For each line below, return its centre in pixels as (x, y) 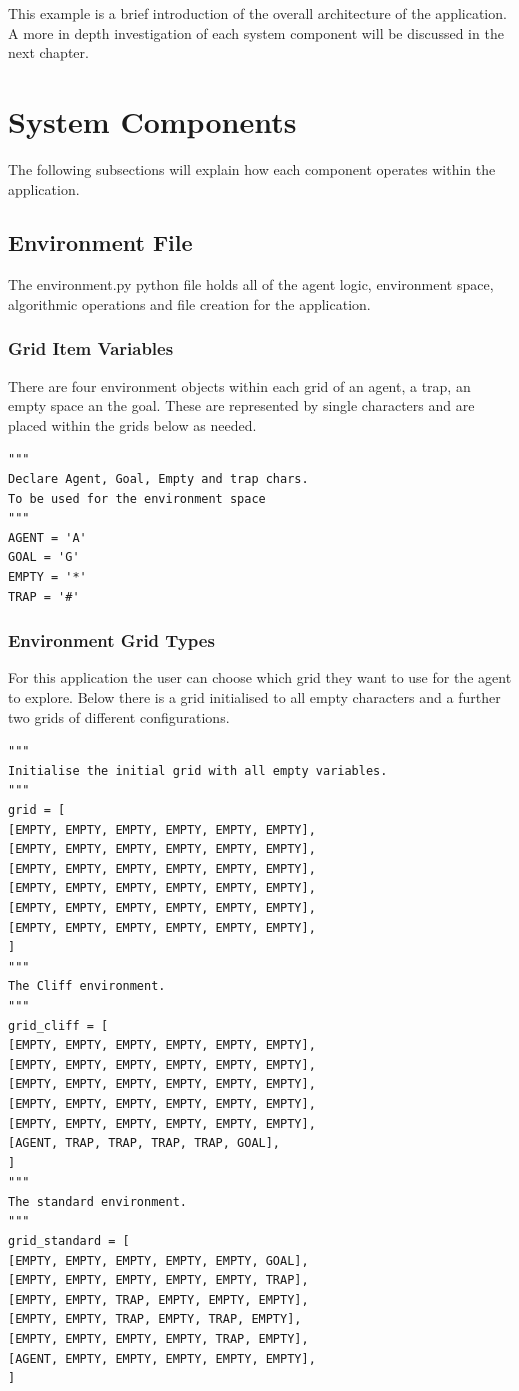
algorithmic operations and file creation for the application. (189, 303)
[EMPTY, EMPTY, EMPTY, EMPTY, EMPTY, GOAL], (158, 1260)
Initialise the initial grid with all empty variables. (198, 770)
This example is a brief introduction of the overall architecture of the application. (257, 13)
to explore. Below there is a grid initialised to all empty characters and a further (254, 697)
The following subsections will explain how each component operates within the (252, 168)
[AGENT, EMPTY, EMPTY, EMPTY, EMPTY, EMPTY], (162, 1358)
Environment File (100, 242)
